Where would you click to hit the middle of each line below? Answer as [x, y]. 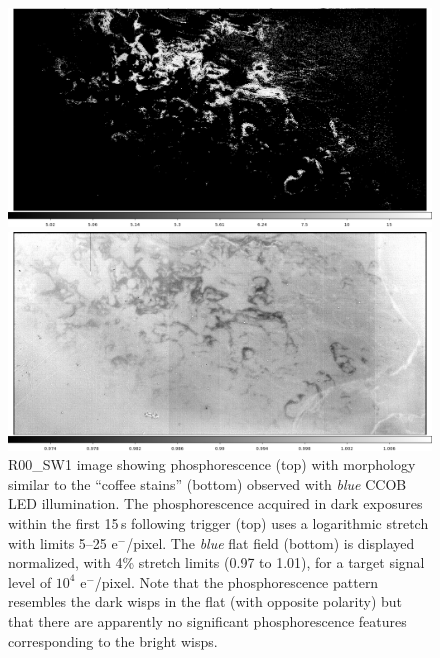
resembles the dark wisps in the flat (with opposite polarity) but [205, 601]
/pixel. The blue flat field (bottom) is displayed [270, 542]
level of [30, 581]
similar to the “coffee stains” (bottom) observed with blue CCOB [207, 483]
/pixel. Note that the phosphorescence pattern [236, 581]
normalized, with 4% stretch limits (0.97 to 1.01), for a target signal [216, 562]
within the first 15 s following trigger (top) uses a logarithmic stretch [218, 523]
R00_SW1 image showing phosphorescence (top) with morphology [212, 464]
